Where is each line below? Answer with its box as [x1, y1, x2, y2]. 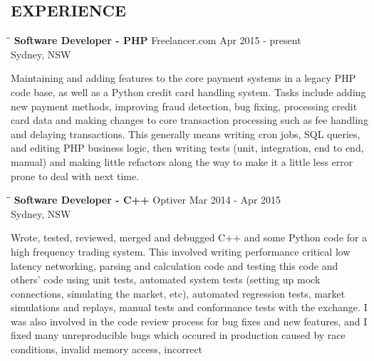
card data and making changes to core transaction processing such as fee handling [11, 113, 368, 127]
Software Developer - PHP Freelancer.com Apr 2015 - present [14, 33, 301, 48]
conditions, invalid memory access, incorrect [11, 342, 203, 357]
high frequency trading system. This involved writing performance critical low [11, 244, 350, 258]
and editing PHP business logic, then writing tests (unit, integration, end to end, [11, 140, 364, 155]
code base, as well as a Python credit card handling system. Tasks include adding [11, 84, 366, 99]
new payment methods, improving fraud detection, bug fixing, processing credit [11, 98, 358, 113]
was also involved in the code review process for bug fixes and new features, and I [11, 313, 368, 328]
